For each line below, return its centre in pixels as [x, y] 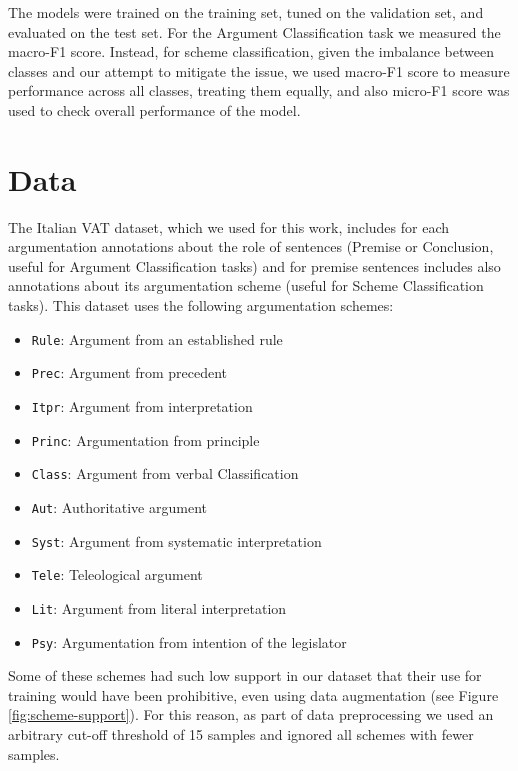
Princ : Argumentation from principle [145, 439]
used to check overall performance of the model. [154, 109]
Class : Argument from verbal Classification [165, 473]
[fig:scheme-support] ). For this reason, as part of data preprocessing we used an [251, 714]
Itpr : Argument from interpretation [142, 405]
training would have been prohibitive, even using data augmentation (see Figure [253, 694]
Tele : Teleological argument [117, 574]
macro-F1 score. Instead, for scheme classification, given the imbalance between [251, 51]
